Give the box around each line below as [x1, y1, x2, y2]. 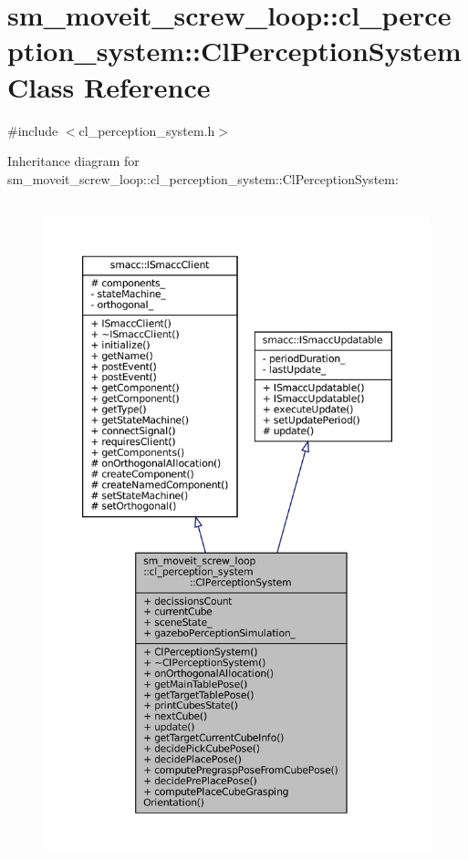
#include [7, 120, 58, 140]
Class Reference [7, 67, 211, 105]
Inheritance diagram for [7, 151, 140, 171]
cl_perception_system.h [78, 120, 215, 140]
